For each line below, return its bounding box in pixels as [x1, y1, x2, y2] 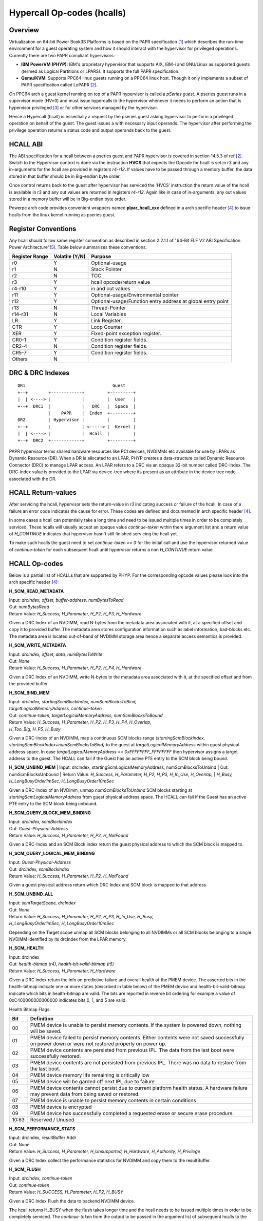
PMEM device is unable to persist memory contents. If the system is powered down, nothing [30, 1021, 242, 1028]
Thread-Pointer [91, 304, 126, 311]
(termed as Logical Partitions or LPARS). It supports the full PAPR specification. [21, 68, 180, 74]
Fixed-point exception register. [91, 330, 162, 337]
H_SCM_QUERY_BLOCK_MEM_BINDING [9, 810, 91, 816]
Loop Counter [91, 324, 123, 331]
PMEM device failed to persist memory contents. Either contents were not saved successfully [30, 1034, 244, 1041]
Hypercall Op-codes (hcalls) [9, 7, 126, 18]
